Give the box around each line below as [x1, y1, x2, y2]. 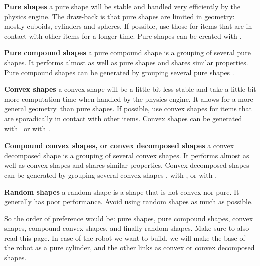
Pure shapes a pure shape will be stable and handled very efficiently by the [4, 1, 240, 11]
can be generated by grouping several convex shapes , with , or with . [4, 169, 217, 180]
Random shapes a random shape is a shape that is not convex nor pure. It [4, 186, 239, 197]
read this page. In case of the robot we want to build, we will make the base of [4, 232, 245, 243]
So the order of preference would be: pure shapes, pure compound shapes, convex [4, 213, 253, 223]
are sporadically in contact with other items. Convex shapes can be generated [4, 113, 242, 123]
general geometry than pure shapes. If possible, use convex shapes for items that [4, 103, 252, 114]
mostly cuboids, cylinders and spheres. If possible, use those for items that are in [4, 21, 252, 31]
